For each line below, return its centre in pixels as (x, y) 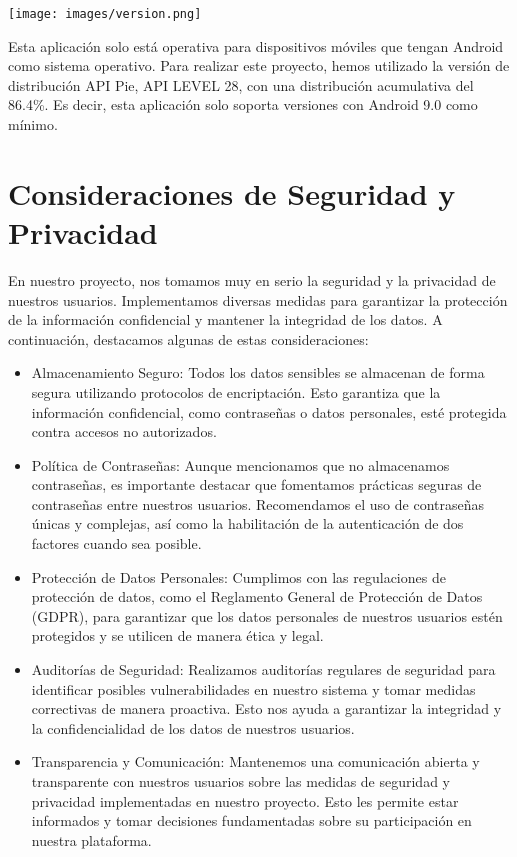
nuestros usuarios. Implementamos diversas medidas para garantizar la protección (258, 299)
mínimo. (33, 124)
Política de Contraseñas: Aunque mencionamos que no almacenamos (240, 464)
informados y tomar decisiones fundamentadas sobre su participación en (251, 820)
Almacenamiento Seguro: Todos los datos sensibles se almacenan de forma (258, 372)
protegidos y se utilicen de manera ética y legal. (177, 635)
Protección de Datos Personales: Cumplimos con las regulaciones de (238, 576)
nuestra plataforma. (91, 839)
